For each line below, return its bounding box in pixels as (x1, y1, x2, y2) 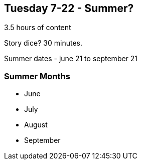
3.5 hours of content (4, 23, 71, 32)
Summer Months (4, 71, 70, 81)
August (24, 120, 48, 129)
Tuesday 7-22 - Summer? (4, 2, 134, 15)
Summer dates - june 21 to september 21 (4, 54, 138, 63)
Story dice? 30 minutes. (4, 39, 82, 48)
